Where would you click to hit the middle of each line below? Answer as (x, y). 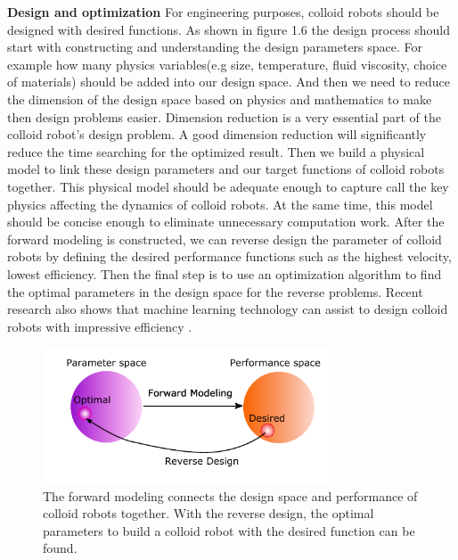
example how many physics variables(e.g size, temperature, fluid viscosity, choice (227, 64)
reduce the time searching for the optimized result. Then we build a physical (216, 151)
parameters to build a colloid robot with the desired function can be (229, 530)
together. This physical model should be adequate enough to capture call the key (228, 186)
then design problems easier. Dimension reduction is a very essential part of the (225, 116)
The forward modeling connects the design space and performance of (230, 495)
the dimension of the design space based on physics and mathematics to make (220, 99)
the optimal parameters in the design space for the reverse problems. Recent (215, 291)
